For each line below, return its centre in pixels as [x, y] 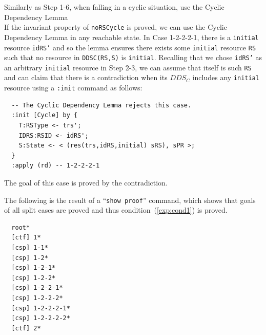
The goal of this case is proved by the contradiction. [86, 182]
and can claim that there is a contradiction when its [86, 77]
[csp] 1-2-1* [34, 268]
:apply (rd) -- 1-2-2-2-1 [56, 166]
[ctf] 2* [26, 328]
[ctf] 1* [26, 238]
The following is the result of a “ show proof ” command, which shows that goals [130, 200]
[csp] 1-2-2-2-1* [41, 308]
